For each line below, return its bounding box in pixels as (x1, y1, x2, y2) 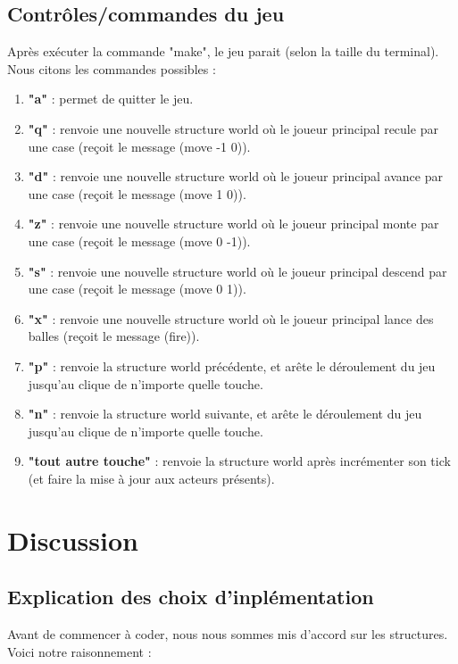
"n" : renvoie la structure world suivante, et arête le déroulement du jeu (28, 404, 422, 423)
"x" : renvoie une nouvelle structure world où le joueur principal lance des (28, 309, 434, 328)
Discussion (7, 521, 138, 558)
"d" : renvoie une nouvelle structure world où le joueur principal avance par (28, 167, 443, 186)
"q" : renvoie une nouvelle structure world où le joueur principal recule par (28, 119, 438, 137)
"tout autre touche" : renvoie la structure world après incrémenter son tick (28, 452, 451, 470)
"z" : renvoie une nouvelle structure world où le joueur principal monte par (28, 214, 439, 233)
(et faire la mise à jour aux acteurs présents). (28, 469, 275, 487)
